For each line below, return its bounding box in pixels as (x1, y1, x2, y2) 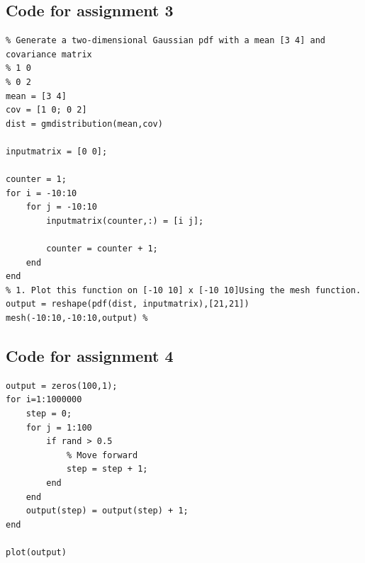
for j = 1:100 (26, 422, 92, 433)
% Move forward (66, 450, 138, 460)
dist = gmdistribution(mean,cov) (6, 118, 163, 129)
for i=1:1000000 (6, 394, 82, 405)
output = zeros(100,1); (6, 380, 118, 391)
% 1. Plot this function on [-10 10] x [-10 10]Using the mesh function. (6, 285, 361, 295)
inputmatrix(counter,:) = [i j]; (46, 215, 204, 226)
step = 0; (26, 409, 72, 419)
